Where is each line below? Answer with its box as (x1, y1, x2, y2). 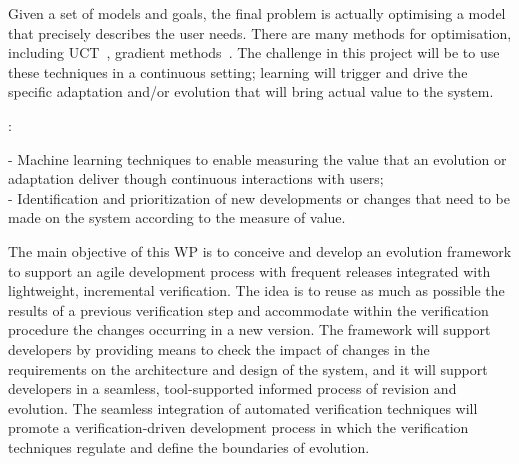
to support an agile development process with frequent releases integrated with (8, 260, 491, 281)
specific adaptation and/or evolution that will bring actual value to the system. (8, 81, 494, 102)
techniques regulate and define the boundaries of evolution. (8, 436, 370, 457)
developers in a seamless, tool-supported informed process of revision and (8, 378, 457, 399)
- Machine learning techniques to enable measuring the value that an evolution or (8, 148, 507, 169)
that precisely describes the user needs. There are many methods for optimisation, (8, 22, 512, 43)
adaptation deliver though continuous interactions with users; (8, 168, 384, 189)
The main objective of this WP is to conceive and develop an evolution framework (8, 240, 512, 261)
